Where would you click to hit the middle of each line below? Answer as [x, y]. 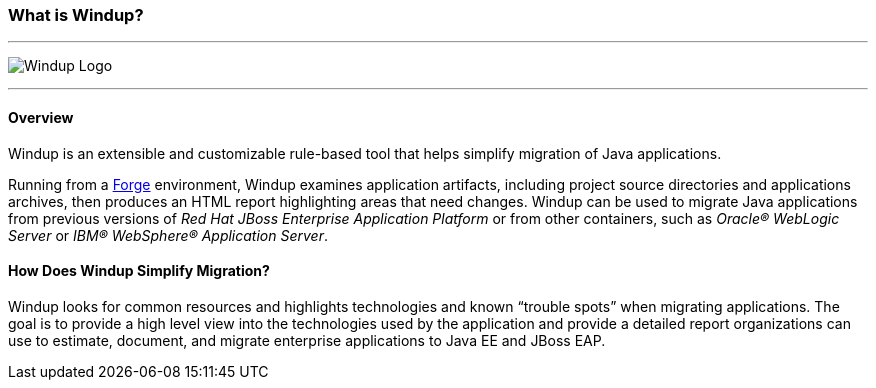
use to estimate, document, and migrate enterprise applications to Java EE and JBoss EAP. [307, 340]
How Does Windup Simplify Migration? [139, 271]
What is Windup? [76, 15]
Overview [41, 117]
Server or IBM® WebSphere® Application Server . [168, 235]
